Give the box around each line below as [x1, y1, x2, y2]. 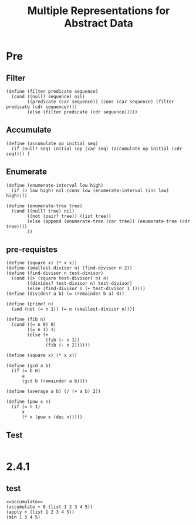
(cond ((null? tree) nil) [11, 208, 75, 214]
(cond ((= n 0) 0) [11, 322, 57, 328]
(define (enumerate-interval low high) [6, 182, 104, 189]
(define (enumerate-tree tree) [6, 203, 83, 209]
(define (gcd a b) [6, 363, 51, 369]
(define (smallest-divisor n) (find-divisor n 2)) [6, 265, 133, 271]
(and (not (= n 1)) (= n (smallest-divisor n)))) [11, 307, 135, 312]
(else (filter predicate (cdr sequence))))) [27, 109, 138, 115]
